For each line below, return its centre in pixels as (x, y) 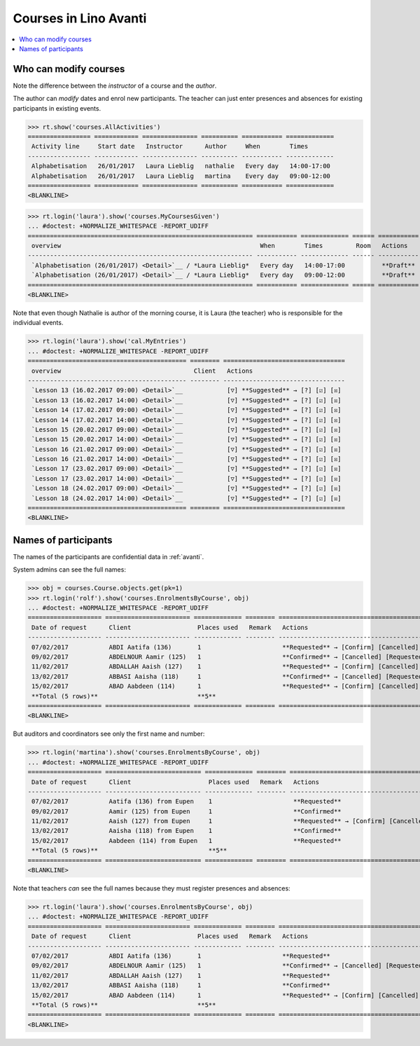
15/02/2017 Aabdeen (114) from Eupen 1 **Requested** (187, 840)
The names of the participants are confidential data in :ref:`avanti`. (108, 556)
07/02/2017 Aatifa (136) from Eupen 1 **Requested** (187, 801)
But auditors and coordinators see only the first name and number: (109, 734)
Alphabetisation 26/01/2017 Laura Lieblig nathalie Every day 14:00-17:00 (181, 166)
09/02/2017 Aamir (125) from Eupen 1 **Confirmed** (187, 811)
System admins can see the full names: (69, 570)
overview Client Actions (142, 371)
